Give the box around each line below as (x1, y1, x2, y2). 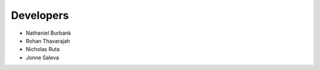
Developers (11, 9, 69, 22)
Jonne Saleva (25, 54, 59, 61)
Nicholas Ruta (25, 46, 60, 53)
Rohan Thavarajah (25, 37, 71, 44)
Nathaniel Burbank (25, 29, 71, 36)
